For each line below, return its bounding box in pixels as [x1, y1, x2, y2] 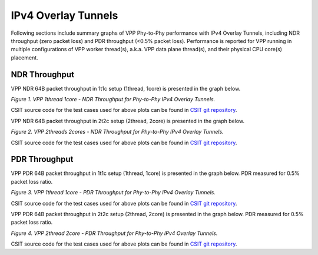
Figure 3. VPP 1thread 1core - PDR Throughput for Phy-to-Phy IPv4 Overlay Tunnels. [11, 189, 216, 196]
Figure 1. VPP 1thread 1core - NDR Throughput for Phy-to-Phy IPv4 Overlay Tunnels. [11, 96, 216, 103]
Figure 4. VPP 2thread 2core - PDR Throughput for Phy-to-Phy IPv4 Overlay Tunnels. [11, 230, 218, 237]
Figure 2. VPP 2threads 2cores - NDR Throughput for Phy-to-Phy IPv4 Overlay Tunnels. [11, 128, 224, 135]
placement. [11, 54, 38, 61]
